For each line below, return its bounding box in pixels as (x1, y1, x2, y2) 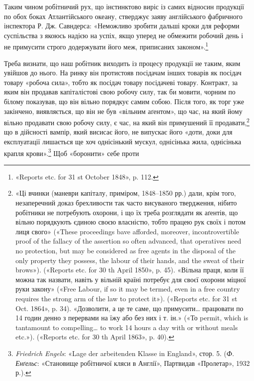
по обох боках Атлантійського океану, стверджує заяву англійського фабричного (4, 11, 243, 21)
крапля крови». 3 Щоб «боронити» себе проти (4, 146, 139, 158)
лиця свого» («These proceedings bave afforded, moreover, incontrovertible (15, 226, 239, 236)
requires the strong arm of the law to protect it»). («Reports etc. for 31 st (15, 293, 237, 303)
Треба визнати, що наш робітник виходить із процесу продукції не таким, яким (4, 58, 240, 68)
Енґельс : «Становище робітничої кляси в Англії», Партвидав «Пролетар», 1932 (15, 358, 250, 368)
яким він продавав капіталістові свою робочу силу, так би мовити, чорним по (4, 87, 236, 97)
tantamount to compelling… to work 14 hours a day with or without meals (15, 322, 238, 332)
